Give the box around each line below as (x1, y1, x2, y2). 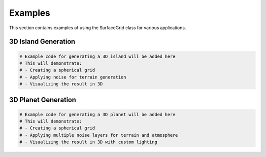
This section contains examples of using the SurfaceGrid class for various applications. (9, 25, 186, 31)
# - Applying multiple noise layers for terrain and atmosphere (19, 132, 178, 138)
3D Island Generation (9, 38, 76, 46)
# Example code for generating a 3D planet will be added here (19, 112, 176, 117)
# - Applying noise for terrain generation (19, 74, 127, 80)
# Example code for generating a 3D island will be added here (19, 53, 176, 59)
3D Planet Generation (9, 95, 76, 104)
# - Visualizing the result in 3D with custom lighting (19, 139, 158, 145)
